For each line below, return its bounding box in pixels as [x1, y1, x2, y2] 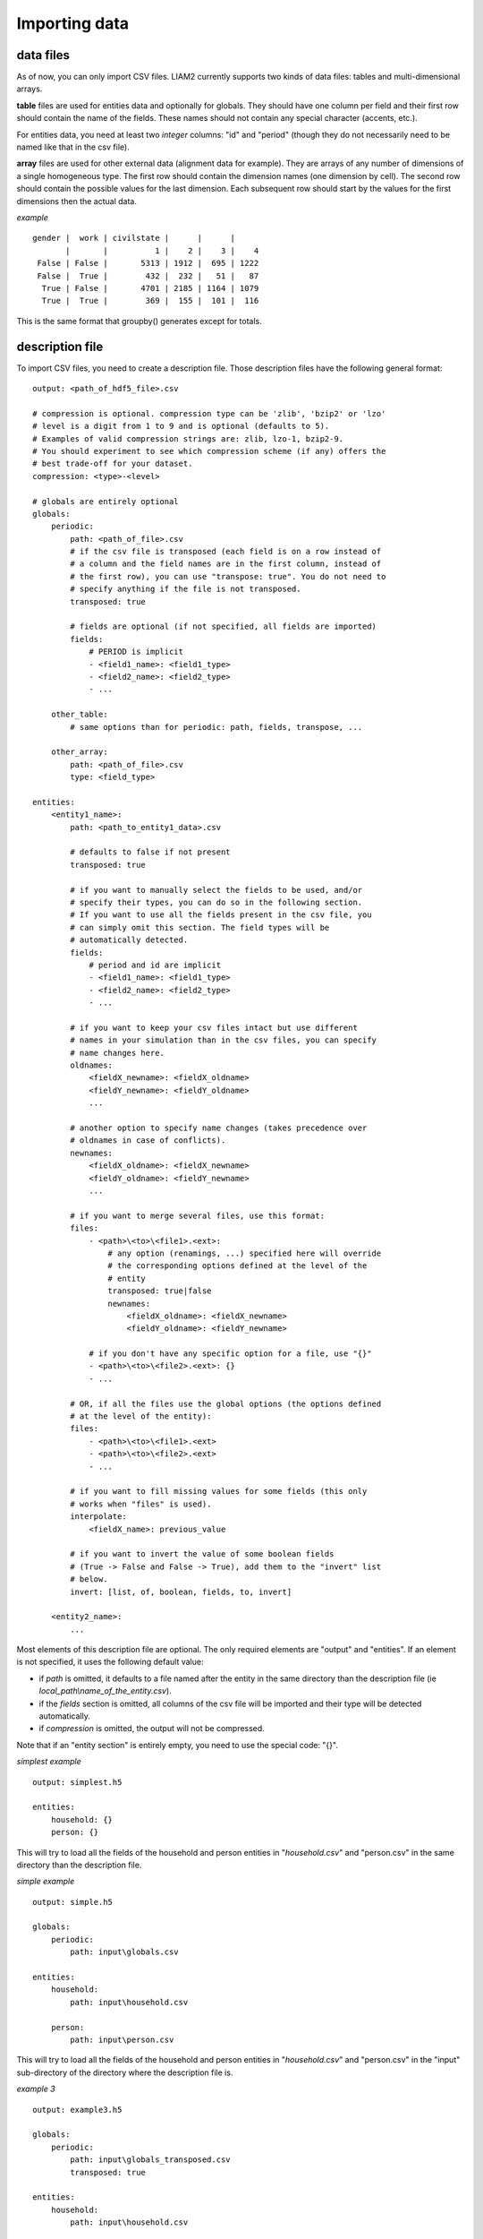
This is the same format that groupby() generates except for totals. [16, 315, 263, 326]
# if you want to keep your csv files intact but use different [70, 1022, 358, 1033]
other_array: [50, 747, 108, 757]
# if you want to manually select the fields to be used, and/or [70, 885, 363, 895]
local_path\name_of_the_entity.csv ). [38, 1686, 172, 1696]
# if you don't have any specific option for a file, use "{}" [89, 1349, 372, 1359]
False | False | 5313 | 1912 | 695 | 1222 [37, 258, 259, 269]
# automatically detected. [70, 935, 189, 945]
